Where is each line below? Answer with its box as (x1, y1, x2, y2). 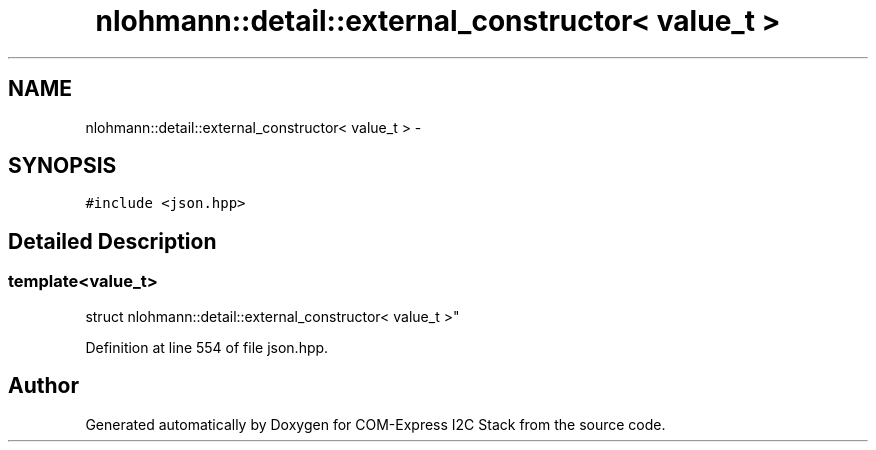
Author (8, 373, 79, 399)
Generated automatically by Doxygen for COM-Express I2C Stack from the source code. (85, 415, 666, 433)
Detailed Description (8, 228, 217, 254)
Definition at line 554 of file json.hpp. (85, 338, 329, 356)
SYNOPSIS (8, 153, 117, 179)
